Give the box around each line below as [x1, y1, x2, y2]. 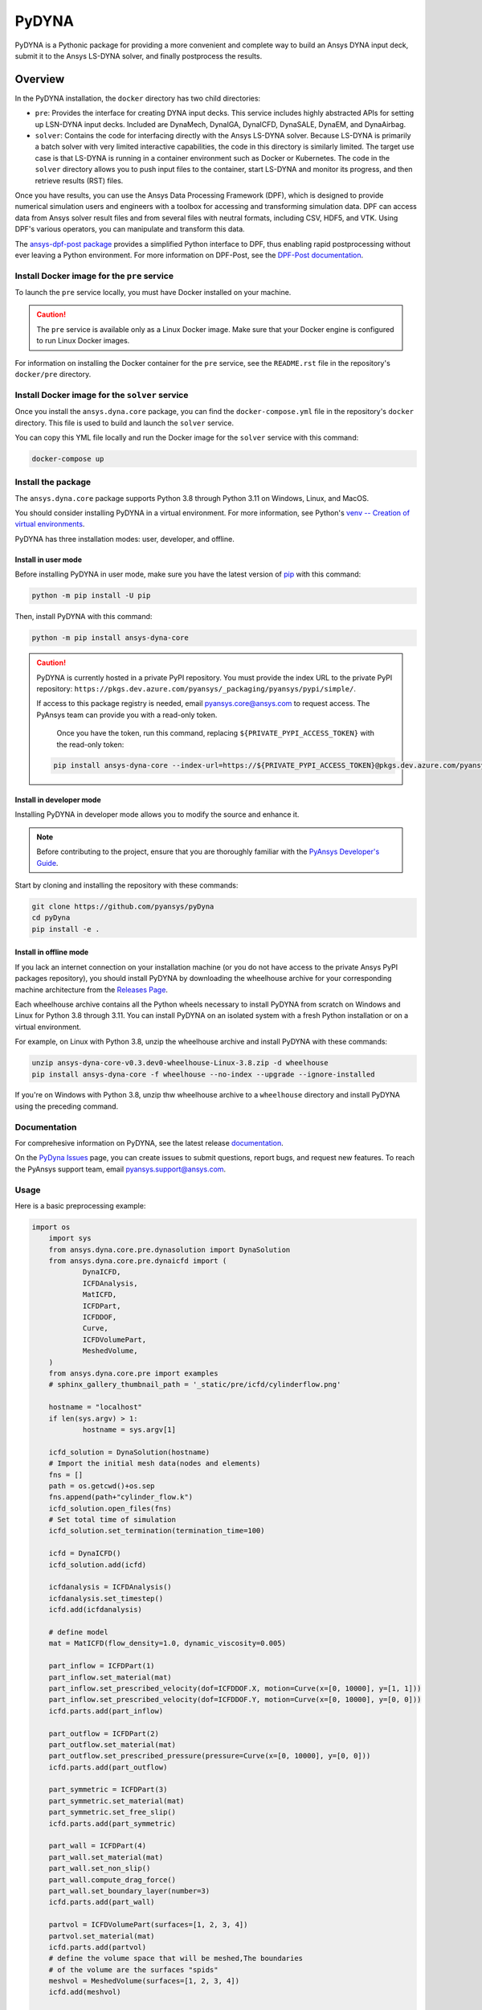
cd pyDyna [31, 913, 71, 922]
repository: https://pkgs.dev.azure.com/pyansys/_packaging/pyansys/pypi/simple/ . [36, 683, 357, 693]
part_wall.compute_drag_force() [48, 1875, 177, 1885]
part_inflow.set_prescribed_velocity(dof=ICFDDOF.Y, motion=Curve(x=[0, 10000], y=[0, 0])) [48, 1695, 422, 1704]
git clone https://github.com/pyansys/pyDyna [31, 902, 214, 912]
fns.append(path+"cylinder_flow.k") [48, 1492, 193, 1502]
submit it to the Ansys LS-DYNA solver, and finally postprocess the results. [14, 51, 263, 60]
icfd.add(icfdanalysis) [48, 1605, 142, 1614]
